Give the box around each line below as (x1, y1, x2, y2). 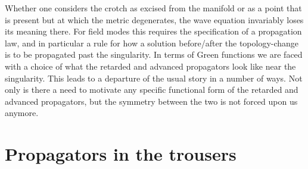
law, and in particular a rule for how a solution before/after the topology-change (5, 36, 299, 49)
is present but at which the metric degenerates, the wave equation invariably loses (5, 13, 304, 26)
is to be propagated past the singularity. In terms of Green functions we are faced (5, 48, 303, 61)
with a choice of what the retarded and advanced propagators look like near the (5, 60, 296, 72)
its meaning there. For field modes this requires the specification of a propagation (5, 25, 302, 37)
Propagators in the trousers (5, 142, 237, 166)
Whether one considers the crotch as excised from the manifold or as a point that (5, 2, 302, 14)
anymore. (5, 107, 39, 119)
